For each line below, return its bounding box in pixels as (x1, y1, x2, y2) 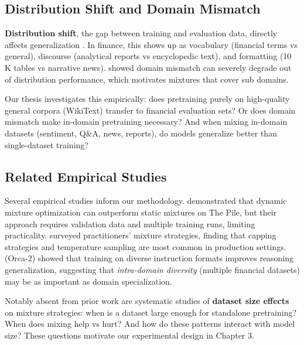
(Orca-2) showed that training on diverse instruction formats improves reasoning (5, 252, 294, 264)
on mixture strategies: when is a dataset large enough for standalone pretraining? (5, 306, 297, 318)
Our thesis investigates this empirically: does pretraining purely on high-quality (5, 93, 290, 105)
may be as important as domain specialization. (5, 275, 172, 287)
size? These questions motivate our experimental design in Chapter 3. (5, 329, 254, 341)
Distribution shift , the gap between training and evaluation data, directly (5, 27, 278, 39)
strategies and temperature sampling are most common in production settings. (5, 240, 286, 252)
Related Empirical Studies (5, 167, 167, 185)
